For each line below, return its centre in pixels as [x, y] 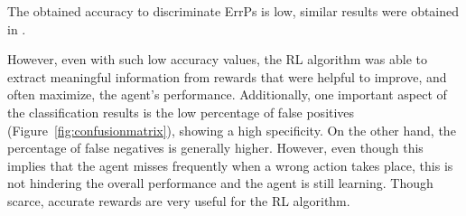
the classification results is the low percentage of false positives [181, 112]
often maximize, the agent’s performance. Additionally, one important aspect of [227, 94]
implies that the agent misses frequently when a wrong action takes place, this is [230, 165]
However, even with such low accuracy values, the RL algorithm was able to [217, 59]
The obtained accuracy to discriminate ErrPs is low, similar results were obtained [233, 11]
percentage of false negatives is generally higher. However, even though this [215, 148]
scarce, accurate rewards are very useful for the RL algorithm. [179, 200]
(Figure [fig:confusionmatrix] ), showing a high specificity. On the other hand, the [232, 130]
